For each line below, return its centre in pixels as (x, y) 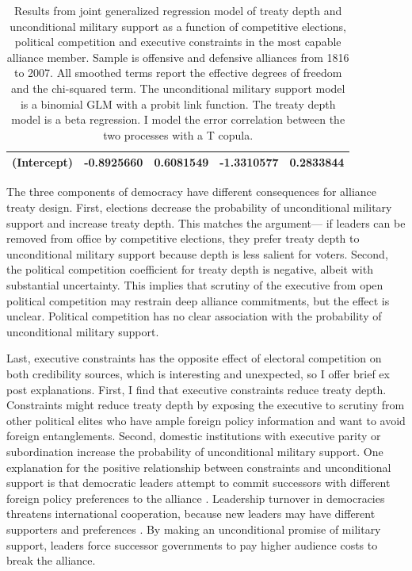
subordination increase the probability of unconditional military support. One (195, 451)
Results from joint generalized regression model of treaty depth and (178, 10)
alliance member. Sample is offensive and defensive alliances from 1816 (178, 57)
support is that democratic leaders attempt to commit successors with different (198, 483)
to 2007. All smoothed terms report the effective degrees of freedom (178, 73)
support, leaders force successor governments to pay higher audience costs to (192, 544)
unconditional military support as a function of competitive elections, (178, 26)
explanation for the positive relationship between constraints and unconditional (199, 467)
